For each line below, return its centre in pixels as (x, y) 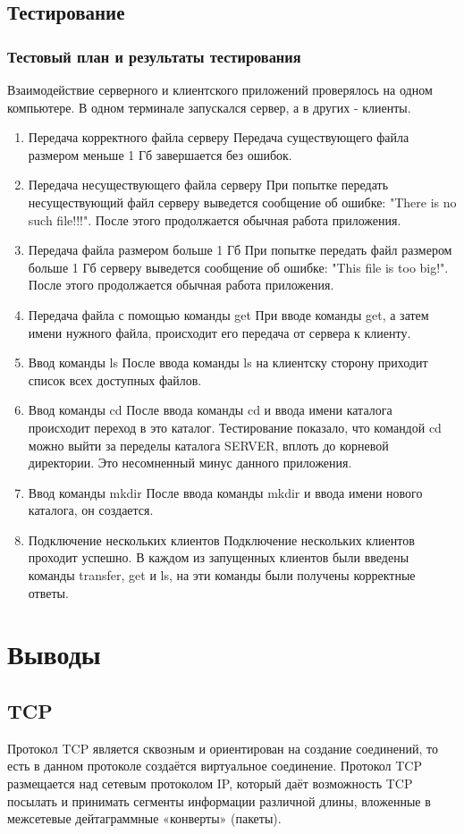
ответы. (48, 592)
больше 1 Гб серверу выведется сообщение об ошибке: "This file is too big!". (238, 267)
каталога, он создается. (91, 510)
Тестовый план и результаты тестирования (154, 56)
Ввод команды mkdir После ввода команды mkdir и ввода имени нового (225, 492)
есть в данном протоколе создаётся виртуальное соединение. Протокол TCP (215, 766)
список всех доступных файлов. (115, 379)
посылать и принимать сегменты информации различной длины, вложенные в (219, 800)
